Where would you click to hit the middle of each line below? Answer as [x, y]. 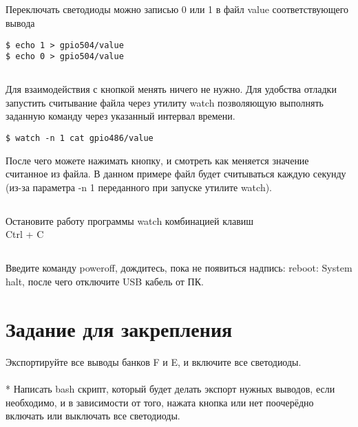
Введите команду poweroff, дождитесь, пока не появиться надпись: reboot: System [179, 268]
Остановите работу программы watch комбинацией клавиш [130, 220]
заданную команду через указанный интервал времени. [120, 116]
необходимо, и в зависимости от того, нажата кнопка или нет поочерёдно [160, 402]
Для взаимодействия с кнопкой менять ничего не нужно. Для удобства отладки [171, 89]
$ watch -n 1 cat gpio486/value [80, 139]
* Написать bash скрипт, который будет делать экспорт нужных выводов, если [170, 388]
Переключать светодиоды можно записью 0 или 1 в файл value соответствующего [177, 9]
